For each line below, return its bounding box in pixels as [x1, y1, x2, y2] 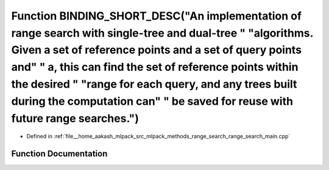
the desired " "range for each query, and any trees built [11, 77, 297, 91]
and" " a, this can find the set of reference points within [11, 60, 299, 74]
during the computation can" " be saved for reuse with [11, 94, 294, 108]
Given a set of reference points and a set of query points [11, 43, 302, 57]
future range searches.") [11, 112, 140, 125]
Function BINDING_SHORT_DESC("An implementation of [11, 9, 302, 23]
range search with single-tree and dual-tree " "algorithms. [11, 26, 314, 40]
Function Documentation [11, 149, 108, 159]
